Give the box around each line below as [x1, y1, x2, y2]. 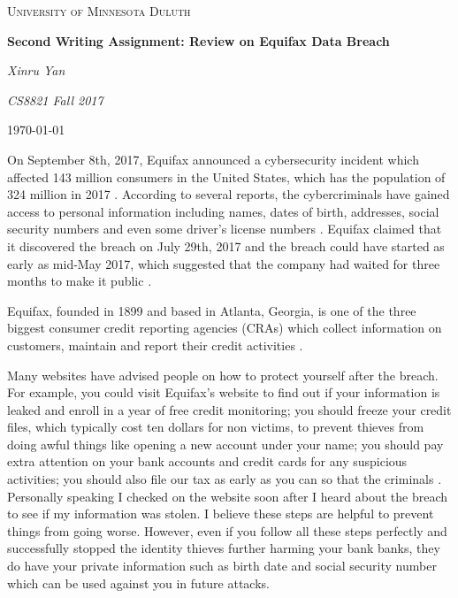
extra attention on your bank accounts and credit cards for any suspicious [7, 452, 408, 471]
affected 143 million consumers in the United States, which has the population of [7, 167, 446, 186]
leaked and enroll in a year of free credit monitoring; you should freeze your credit [7, 400, 452, 418]
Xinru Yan [7, 61, 65, 80]
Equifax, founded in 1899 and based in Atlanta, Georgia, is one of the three [7, 301, 416, 319]
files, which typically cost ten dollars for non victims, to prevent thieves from [7, 418, 424, 436]
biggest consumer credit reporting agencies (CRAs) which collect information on [7, 318, 442, 337]
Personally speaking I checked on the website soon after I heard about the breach [7, 487, 448, 505]
